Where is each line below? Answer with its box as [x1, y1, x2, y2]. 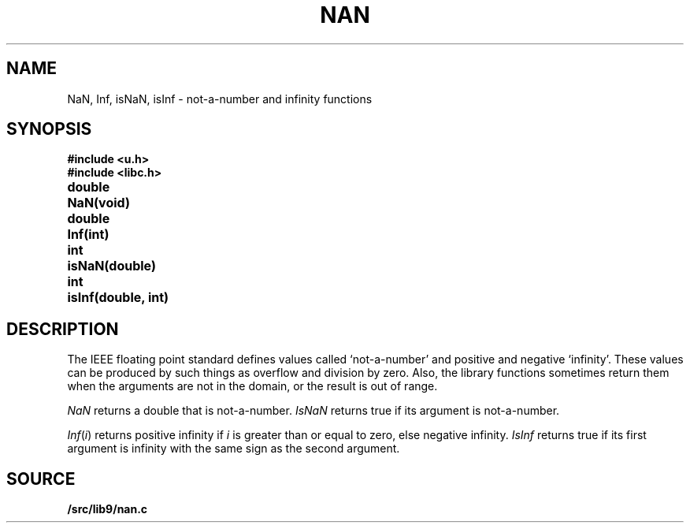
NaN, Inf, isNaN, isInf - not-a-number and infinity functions [67, 91, 373, 106]
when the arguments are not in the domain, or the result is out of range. [67, 379, 438, 393]
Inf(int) [67, 226, 109, 243]
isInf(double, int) [67, 289, 169, 306]
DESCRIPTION [6, 319, 119, 339]
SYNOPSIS [6, 119, 92, 140]
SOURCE [6, 468, 76, 489]
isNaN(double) [67, 258, 156, 274]
